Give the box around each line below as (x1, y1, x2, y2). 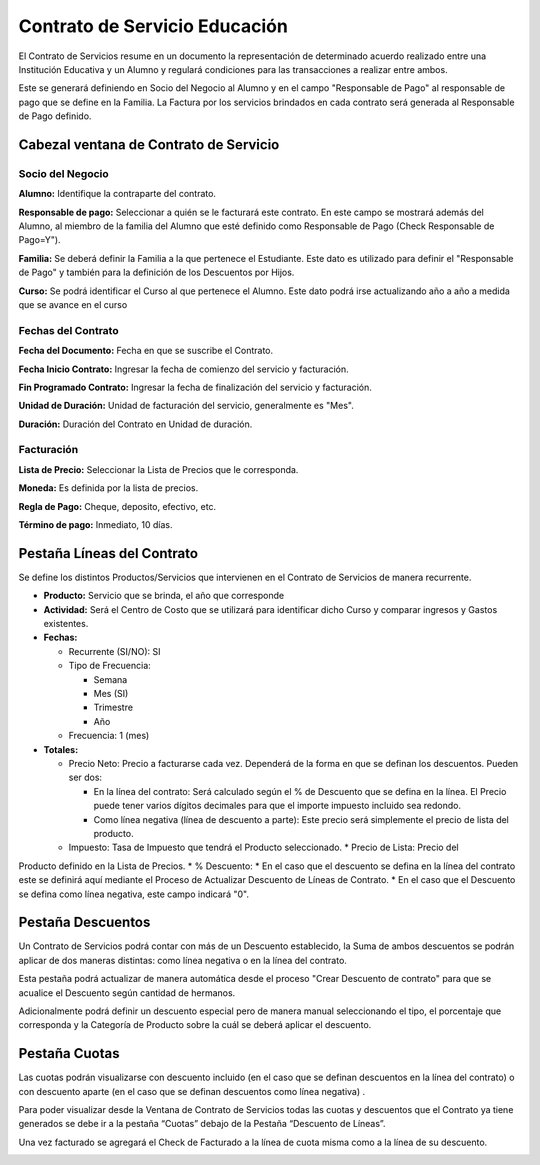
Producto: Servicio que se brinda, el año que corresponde (43, 590, 285, 602)
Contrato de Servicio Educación (18, 15, 289, 37)
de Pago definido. (18, 110, 92, 122)
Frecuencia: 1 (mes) (68, 730, 150, 742)
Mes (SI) (93, 688, 129, 700)
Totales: (43, 743, 79, 755)
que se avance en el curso (18, 299, 128, 310)
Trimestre (93, 701, 134, 714)
